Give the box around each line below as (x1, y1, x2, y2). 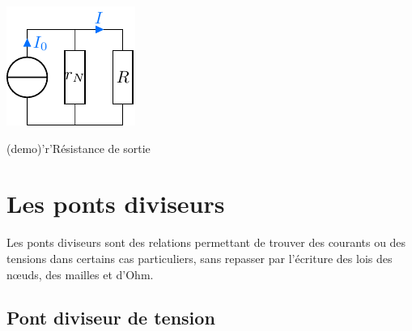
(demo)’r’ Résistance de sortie (6, 139, 151, 156)
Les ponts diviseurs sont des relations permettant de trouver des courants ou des (6, 234, 406, 251)
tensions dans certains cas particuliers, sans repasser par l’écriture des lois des (6, 249, 393, 266)
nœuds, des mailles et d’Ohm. (6, 265, 154, 282)
